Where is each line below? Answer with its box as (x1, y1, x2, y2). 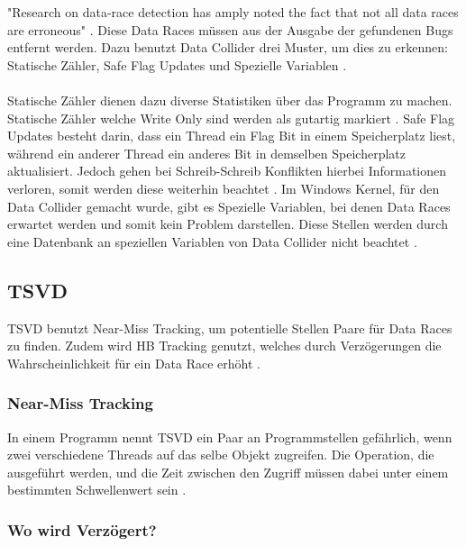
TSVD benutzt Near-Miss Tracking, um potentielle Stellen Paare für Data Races (7, 318, 452, 337)
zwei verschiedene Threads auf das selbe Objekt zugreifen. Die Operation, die (7, 445, 434, 464)
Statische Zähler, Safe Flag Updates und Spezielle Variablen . (7, 55, 347, 74)
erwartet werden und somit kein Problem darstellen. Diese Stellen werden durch (7, 214, 448, 233)
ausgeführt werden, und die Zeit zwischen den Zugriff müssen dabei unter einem (7, 462, 449, 481)
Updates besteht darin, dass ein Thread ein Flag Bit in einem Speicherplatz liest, (7, 126, 456, 145)
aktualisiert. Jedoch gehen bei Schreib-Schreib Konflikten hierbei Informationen (7, 161, 447, 180)
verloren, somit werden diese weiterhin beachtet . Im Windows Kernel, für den (7, 178, 440, 197)
